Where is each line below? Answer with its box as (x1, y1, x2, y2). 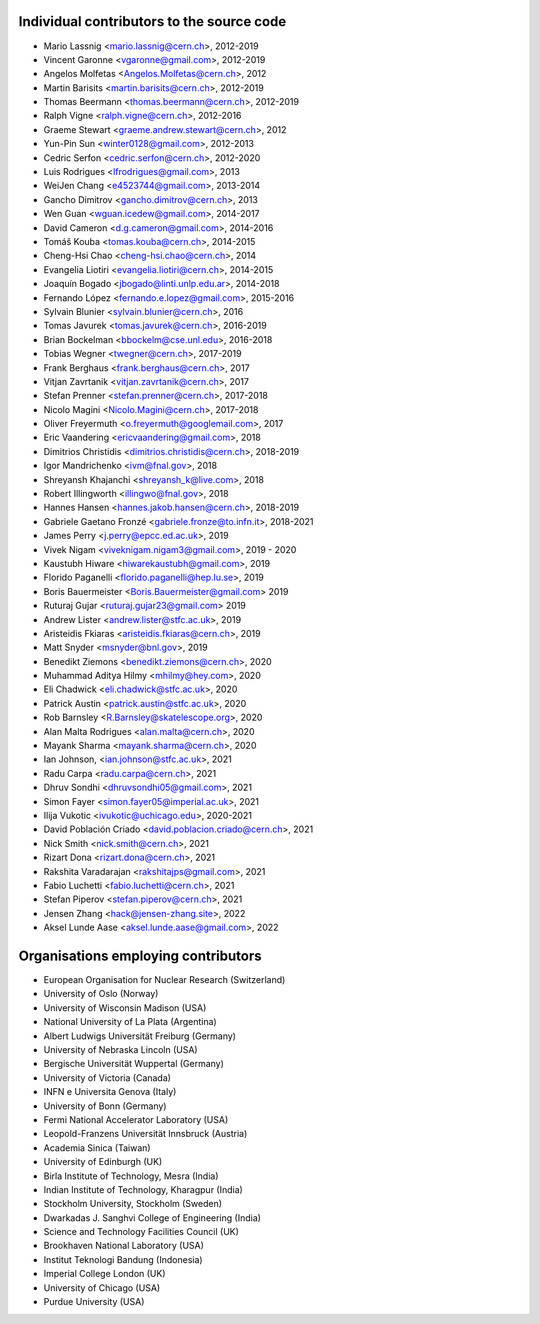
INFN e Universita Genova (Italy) (43, 1086, 177, 1098)
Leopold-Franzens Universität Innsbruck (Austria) (43, 1128, 248, 1140)
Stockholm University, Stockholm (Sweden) (43, 1198, 223, 1210)
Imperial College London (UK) (43, 1268, 166, 1280)
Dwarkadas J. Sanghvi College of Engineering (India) (43, 1211, 262, 1224)
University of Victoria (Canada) (43, 1071, 172, 1084)
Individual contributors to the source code (18, 13, 287, 30)
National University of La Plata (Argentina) (43, 1016, 217, 1028)
